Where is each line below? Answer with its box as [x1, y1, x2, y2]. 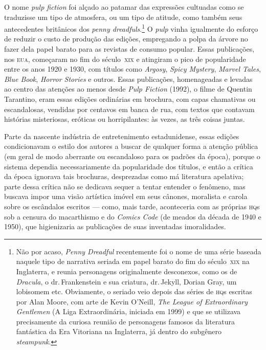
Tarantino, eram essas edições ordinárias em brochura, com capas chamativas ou [4, 94, 256, 104]
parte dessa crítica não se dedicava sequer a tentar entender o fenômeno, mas [4, 181, 246, 191]
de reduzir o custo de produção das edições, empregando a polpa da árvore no [4, 33, 248, 44]
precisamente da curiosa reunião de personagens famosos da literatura [16, 316, 235, 326]
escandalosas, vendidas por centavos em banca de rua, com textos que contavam [4, 103, 255, 114]
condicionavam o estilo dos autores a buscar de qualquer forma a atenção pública [4, 141, 258, 151]
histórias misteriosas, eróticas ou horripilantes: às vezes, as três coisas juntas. [4, 114, 245, 124]
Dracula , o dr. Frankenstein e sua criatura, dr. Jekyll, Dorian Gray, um [16, 276, 237, 287]
